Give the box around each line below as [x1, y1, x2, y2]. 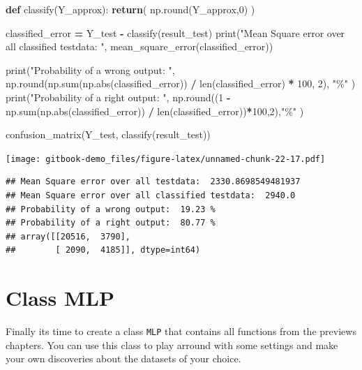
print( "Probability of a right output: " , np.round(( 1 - [6, 89, 231, 104]
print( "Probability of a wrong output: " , [6, 62, 175, 77]
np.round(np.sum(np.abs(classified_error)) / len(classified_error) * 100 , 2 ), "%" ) [6, 76, 356, 91]
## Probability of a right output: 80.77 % [6, 218, 216, 228]
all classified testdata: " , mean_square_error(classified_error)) [6, 39, 273, 54]
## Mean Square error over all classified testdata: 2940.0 [6, 191, 296, 200]
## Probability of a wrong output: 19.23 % [6, 204, 216, 214]
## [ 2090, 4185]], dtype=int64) [6, 245, 201, 256]
